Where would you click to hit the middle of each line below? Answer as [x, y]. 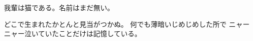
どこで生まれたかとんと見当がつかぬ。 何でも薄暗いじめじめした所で [115, 24]
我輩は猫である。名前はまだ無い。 [59, 7]
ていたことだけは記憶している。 [90, 33]
